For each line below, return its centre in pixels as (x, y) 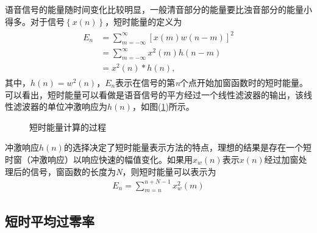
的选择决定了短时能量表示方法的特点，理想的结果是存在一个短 (187, 147)
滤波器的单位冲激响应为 (60, 106)
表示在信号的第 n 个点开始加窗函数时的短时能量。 (212, 82)
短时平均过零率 (50, 220)
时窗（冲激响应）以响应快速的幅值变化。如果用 (99, 159)
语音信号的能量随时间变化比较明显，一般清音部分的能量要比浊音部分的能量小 (158, 9)
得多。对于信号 (35, 21)
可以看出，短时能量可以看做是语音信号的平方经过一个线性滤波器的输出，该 (154, 94)
